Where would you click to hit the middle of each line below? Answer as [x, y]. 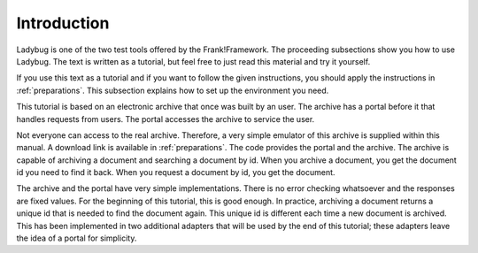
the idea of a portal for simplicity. [77, 238]
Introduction [63, 23]
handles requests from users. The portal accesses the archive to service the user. [166, 119]
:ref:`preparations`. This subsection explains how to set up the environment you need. [173, 90]
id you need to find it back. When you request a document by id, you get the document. [176, 172]
